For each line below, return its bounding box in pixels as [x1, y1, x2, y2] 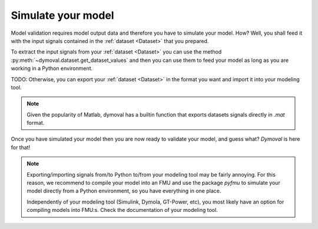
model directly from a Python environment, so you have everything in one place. [26, 187, 221, 194]
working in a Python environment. [11, 65, 93, 72]
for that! [11, 144, 31, 151]
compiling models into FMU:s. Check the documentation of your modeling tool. [26, 207, 218, 214]
